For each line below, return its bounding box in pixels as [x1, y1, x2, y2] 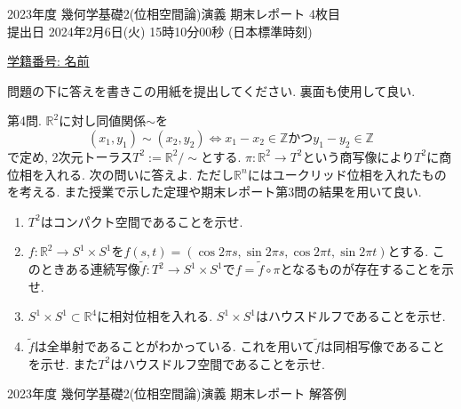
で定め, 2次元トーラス [7, 147, 133, 165]
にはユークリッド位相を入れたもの [247, 164, 447, 183]
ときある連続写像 [40, 260, 140, 278]
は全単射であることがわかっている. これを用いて [34, 337, 314, 356]
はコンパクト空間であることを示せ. [40, 212, 243, 230]
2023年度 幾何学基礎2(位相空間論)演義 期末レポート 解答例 [7, 384, 346, 403]
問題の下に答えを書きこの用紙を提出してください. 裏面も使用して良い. [7, 81, 416, 100]
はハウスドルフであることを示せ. [255, 307, 446, 325]
